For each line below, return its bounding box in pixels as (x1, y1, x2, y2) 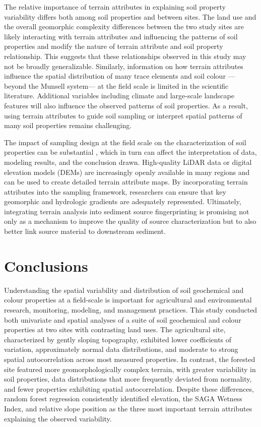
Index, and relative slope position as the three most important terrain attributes (4, 403, 252, 413)
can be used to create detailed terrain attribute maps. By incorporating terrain (4, 176, 248, 187)
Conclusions (4, 255, 88, 276)
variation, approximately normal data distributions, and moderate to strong (4, 344, 238, 354)
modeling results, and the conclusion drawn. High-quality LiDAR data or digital (4, 156, 252, 167)
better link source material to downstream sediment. (4, 226, 166, 236)
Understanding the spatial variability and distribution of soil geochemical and (4, 284, 244, 295)
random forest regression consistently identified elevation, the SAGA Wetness (4, 393, 242, 404)
